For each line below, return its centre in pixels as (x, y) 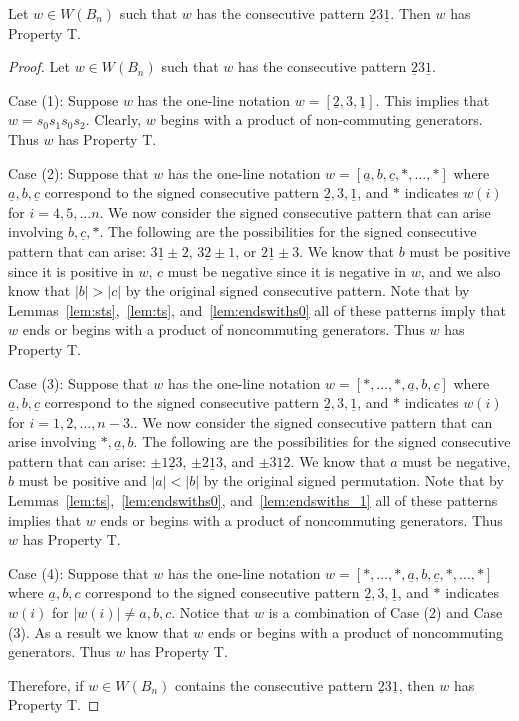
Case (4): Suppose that (78, 572)
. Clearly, (113, 119)
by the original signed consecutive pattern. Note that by (297, 290)
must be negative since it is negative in (287, 270)
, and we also (460, 270)
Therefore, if (46, 684)
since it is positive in (71, 270)
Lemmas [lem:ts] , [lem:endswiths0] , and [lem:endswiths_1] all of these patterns (253, 500)
